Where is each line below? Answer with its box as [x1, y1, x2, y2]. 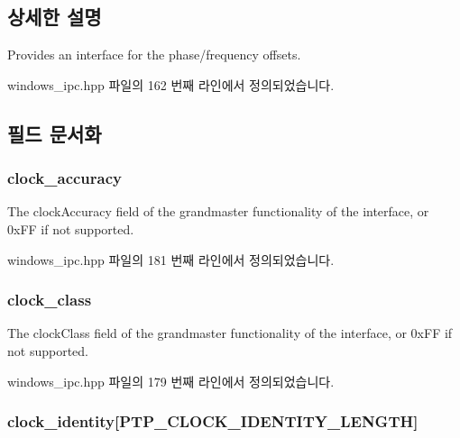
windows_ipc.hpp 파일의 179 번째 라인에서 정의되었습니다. [7, 371, 335, 390]
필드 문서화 [7, 119, 102, 147]
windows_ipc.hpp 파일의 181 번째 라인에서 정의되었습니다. [7, 250, 335, 269]
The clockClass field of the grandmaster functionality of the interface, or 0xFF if [7, 324, 453, 342]
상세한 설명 [7, 3, 102, 31]
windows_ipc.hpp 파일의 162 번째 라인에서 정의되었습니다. [7, 75, 335, 94]
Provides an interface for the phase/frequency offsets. [7, 45, 301, 64]
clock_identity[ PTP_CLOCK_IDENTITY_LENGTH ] [7, 410, 419, 433]
